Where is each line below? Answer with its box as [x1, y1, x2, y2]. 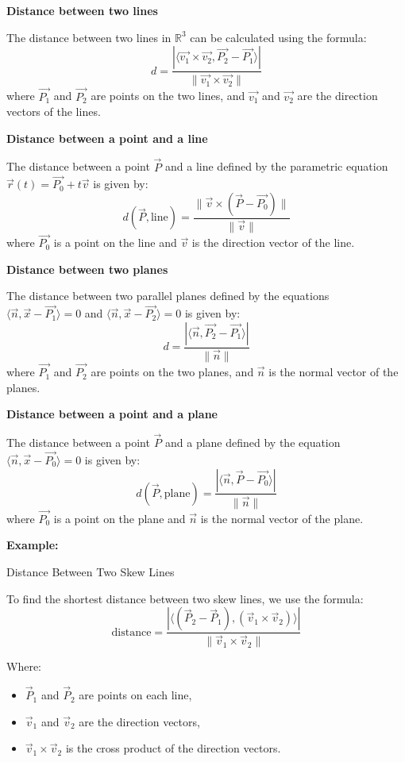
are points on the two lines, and [91, 87, 245, 104]
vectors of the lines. [6, 103, 101, 120]
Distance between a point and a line [6, 129, 208, 146]
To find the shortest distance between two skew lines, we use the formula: [6, 590, 364, 606]
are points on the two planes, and [91, 364, 254, 380]
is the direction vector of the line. [191, 234, 355, 251]
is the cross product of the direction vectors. [65, 740, 281, 756]
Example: [6, 537, 59, 553]
